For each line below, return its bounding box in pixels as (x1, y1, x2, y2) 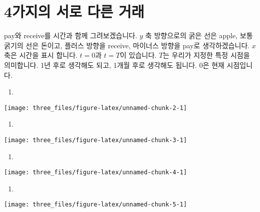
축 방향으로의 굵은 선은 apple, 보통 (145, 30, 253, 41)
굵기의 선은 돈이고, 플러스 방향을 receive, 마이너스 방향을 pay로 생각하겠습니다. (4, 40, 250, 50)
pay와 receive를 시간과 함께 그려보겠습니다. (4, 30, 137, 41)
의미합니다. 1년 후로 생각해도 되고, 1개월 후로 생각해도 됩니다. (4, 59, 197, 70)
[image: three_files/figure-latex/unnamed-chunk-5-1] (4, 201, 187, 208)
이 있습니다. (120, 50, 157, 60)
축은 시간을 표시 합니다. (4, 50, 78, 60)
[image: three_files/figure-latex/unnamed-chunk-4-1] (4, 169, 187, 176)
